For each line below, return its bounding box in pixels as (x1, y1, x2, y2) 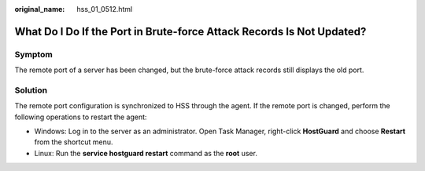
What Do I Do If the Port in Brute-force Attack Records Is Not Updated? (14, 24, 367, 38)
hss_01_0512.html (76, 5, 133, 13)
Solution (14, 85, 48, 96)
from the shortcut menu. (34, 137, 113, 147)
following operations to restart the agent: (14, 112, 147, 122)
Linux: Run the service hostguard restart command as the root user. (34, 148, 257, 158)
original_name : (14, 5, 65, 13)
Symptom (14, 49, 53, 60)
